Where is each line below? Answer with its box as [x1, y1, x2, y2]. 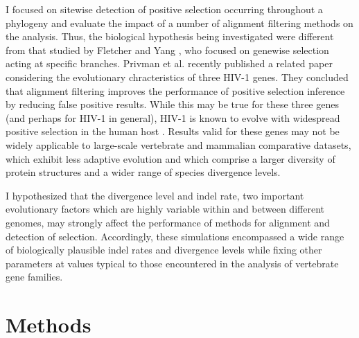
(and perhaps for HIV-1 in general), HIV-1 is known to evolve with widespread [6, 110, 340, 125]
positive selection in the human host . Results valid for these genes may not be [6, 124, 340, 139]
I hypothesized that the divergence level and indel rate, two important [6, 188, 304, 202]
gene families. [6, 269, 63, 284]
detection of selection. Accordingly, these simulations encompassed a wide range [6, 229, 344, 243]
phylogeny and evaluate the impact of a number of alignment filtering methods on [6, 15, 353, 30]
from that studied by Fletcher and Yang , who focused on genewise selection [6, 42, 329, 57]
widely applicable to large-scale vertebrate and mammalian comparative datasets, [6, 137, 351, 152]
